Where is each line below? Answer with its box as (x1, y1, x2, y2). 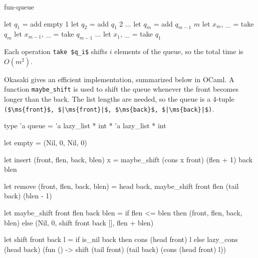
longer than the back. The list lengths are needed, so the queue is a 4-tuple (4, 94, 234, 104)
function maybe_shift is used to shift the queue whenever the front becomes (4, 84, 239, 94)
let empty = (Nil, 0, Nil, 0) (4, 137, 87, 147)
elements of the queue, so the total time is (114, 46, 243, 57)
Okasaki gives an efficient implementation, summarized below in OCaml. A (4, 74, 234, 84)
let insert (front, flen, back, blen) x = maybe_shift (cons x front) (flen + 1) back (4, 154, 253, 164)
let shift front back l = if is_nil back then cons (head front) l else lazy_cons (4, 234, 238, 244)
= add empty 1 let (22, 18, 79, 29)
